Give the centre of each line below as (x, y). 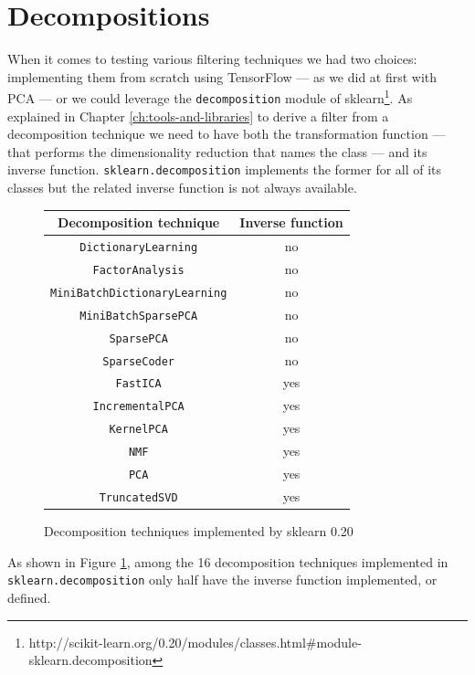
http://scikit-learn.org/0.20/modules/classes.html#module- (195, 642)
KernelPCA (138, 430)
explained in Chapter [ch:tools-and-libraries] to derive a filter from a (198, 116)
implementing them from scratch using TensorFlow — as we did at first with (222, 76)
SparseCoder (139, 361)
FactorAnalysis (138, 270)
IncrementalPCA (138, 407)
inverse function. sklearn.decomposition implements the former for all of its (225, 169)
